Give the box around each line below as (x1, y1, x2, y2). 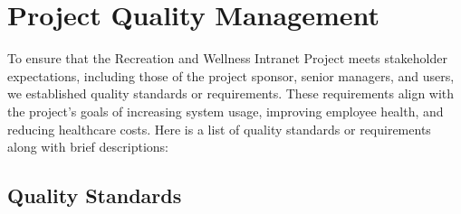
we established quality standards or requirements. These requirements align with (7, 84, 455, 103)
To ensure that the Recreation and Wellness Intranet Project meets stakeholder (7, 49, 447, 68)
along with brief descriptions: (7, 137, 168, 156)
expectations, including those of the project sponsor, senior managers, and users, (7, 66, 455, 85)
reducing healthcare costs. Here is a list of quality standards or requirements (7, 119, 431, 138)
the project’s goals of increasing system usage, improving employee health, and (7, 101, 444, 120)
